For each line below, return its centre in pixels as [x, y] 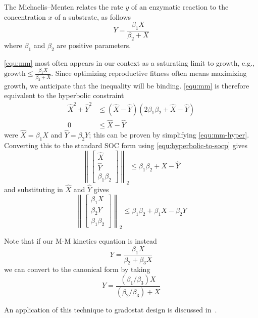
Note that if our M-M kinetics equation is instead [81, 241]
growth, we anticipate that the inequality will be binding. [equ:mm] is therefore [127, 85]
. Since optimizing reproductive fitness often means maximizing [149, 73]
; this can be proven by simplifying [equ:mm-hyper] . [169, 135]
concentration [25, 16]
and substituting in [34, 189]
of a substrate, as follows [93, 16]
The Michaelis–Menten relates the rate [64, 7]
